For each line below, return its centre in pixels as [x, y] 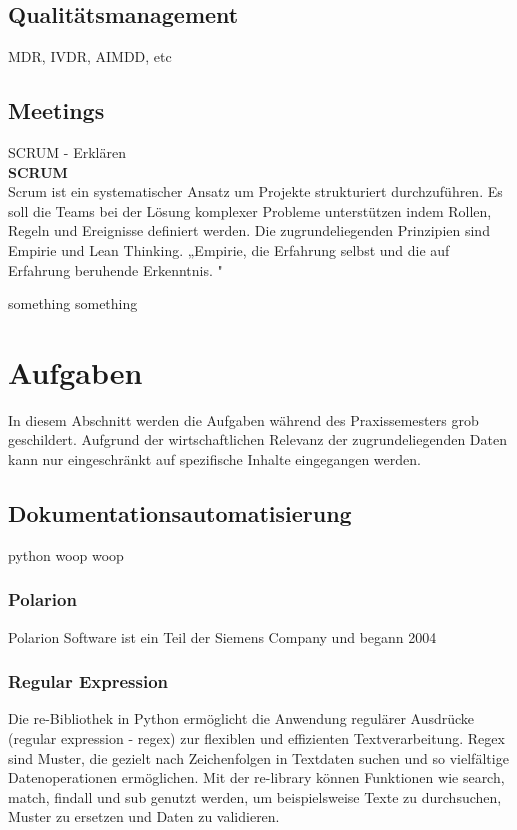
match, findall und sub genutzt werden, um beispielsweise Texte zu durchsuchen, [255, 796]
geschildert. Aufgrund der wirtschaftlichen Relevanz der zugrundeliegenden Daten [257, 439]
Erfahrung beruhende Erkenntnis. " [115, 269]
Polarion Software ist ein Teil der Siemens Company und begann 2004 [222, 636]
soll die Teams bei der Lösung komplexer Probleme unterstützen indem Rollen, [250, 210]
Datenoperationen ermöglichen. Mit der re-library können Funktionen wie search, [256, 777]
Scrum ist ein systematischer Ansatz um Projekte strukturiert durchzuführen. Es [255, 191]
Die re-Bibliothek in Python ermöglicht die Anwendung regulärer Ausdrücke [241, 718]
